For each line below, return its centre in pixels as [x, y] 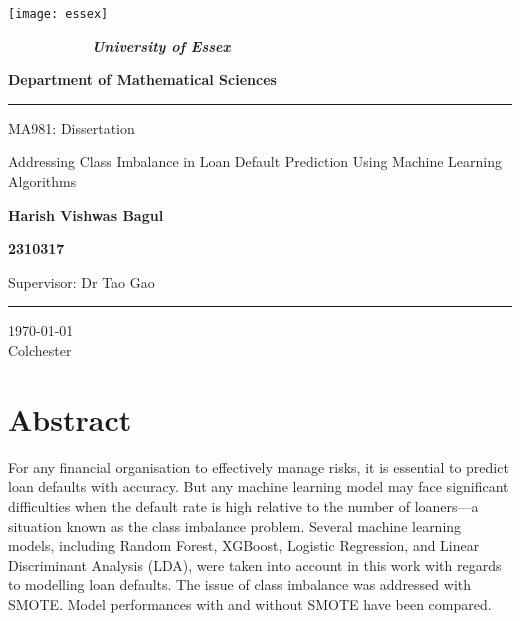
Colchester [40, 350]
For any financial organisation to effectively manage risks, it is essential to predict [258, 466]
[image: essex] [58, 14]
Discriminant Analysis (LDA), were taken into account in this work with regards [255, 564]
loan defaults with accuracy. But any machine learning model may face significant [258, 486]
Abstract [70, 418]
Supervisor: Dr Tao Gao [81, 281]
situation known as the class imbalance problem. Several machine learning [235, 525]
